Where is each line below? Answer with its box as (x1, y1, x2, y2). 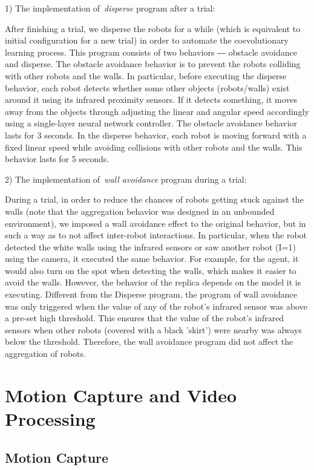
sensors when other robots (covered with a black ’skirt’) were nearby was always (5, 323, 302, 336)
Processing (5, 406, 96, 431)
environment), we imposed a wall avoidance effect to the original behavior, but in (5, 217, 306, 229)
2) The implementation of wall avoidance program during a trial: (5, 172, 247, 185)
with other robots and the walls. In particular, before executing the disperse (5, 69, 287, 82)
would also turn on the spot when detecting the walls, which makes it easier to (5, 264, 296, 276)
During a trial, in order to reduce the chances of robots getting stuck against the (5, 193, 304, 206)
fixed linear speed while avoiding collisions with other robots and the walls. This (5, 140, 303, 153)
